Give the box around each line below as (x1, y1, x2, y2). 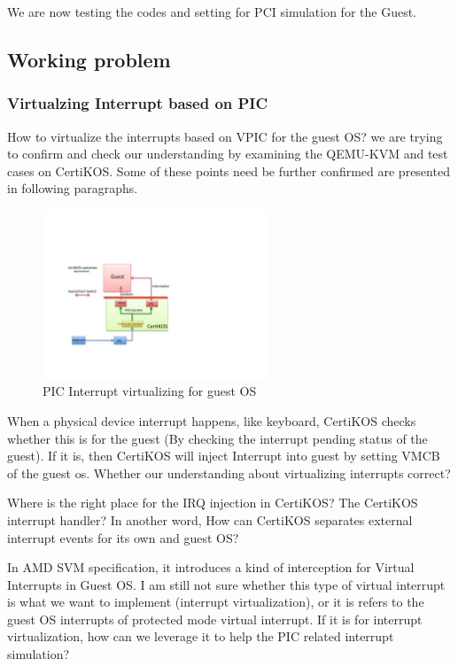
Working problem (7, 45, 171, 73)
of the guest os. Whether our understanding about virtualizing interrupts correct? (7, 463, 451, 482)
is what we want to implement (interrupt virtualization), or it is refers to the (7, 592, 424, 611)
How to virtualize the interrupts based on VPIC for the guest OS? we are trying (7, 127, 443, 145)
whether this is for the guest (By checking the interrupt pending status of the (7, 429, 428, 447)
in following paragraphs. (7, 179, 138, 197)
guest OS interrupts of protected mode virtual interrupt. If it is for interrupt (7, 609, 423, 628)
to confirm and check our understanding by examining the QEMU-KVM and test (7, 144, 448, 163)
